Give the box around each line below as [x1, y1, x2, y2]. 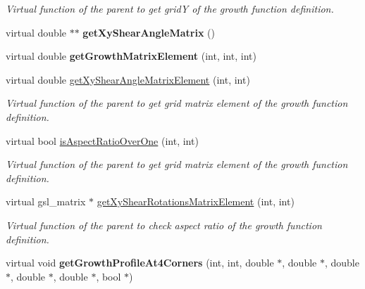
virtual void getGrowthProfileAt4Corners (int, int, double [6, 255, 274, 270]
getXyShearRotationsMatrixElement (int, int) [97, 194, 295, 209]
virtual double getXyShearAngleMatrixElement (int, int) [6, 72, 250, 86]
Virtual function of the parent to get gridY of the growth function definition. [6, 1, 334, 15]
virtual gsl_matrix [6, 194, 86, 209]
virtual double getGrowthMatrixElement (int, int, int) [6, 49, 256, 63]
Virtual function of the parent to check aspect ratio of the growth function [6, 217, 322, 232]
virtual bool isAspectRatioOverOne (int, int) [6, 133, 199, 148]
